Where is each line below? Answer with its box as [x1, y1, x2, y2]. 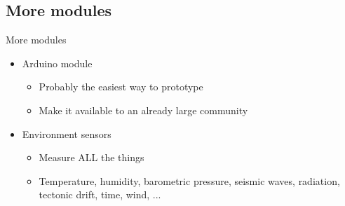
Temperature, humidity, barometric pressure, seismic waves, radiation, [39, 173, 340, 188]
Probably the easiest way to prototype [39, 79, 203, 94]
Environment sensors [22, 126, 111, 141]
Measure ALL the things [39, 150, 144, 165]
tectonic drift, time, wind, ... [39, 187, 161, 202]
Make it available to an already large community [39, 102, 248, 117]
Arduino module [22, 55, 93, 70]
